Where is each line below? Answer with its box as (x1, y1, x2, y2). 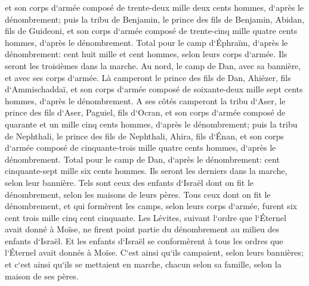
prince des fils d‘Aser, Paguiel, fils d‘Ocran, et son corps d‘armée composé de (5, 106, 286, 119)
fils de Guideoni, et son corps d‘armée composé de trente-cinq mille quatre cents (5, 24, 298, 37)
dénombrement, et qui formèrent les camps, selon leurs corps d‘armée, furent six (5, 200, 297, 212)
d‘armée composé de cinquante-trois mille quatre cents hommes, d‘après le (5, 141, 276, 154)
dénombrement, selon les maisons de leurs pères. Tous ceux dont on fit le (5, 188, 271, 200)
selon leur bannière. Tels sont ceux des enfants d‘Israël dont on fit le (5, 176, 254, 188)
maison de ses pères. (5, 269, 79, 282)
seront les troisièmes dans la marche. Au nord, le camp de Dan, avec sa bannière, (5, 59, 301, 71)
